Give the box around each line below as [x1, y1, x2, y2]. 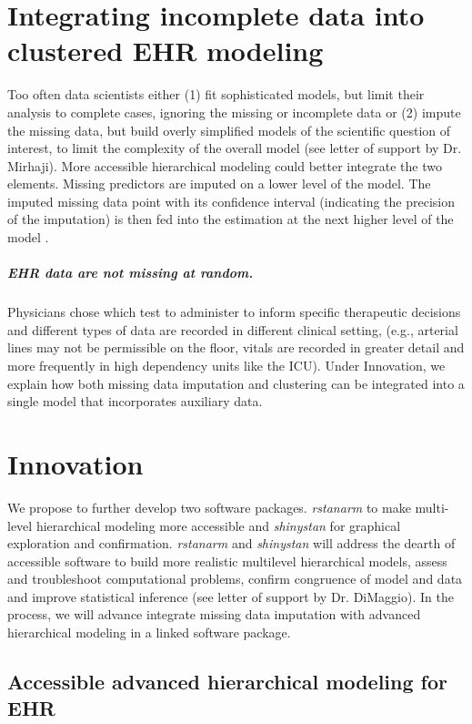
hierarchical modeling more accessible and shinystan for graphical [35, 515, 401, 535]
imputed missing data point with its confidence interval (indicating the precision [7, 191, 455, 210]
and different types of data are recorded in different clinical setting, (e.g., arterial [7, 320, 458, 339]
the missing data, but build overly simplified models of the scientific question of [7, 120, 451, 139]
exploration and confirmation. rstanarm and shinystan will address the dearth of [7, 534, 456, 553]
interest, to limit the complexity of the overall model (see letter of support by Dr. [7, 138, 462, 158]
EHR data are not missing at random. [7, 263, 254, 282]
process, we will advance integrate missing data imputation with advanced [7, 605, 421, 624]
